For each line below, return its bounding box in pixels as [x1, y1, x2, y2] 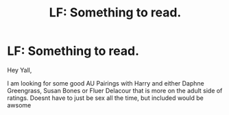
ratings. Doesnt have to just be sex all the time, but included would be [7, 94, 204, 102]
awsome [7, 101, 32, 109]
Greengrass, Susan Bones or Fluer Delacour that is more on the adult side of [7, 86, 223, 94]
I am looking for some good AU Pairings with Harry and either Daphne [7, 79, 204, 87]
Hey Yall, [7, 66, 32, 74]
